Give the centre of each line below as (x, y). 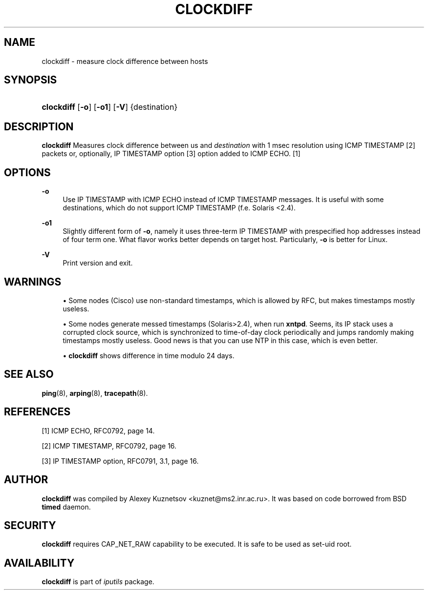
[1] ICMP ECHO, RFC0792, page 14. (98, 430)
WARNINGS (33, 282)
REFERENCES (37, 412)
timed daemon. (66, 507)
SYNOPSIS (31, 80)
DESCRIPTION (39, 126)
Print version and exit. (98, 263)
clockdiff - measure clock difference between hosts (125, 61)
